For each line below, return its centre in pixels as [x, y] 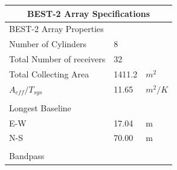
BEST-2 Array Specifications [88, 13]
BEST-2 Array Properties [56, 29]
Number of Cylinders [48, 44]
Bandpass [27, 156]
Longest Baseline [40, 107]
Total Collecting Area [49, 74]
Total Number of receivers [57, 59]
